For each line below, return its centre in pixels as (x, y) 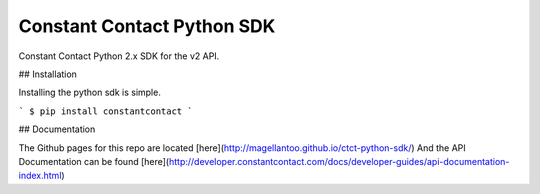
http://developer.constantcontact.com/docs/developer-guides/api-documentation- (339, 161)
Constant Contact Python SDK (147, 26)
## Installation (47, 74)
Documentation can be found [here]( (94, 161)
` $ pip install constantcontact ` (106, 111)
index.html (40, 176)
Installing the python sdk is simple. (90, 92)
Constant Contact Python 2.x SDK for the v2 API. (119, 56)
